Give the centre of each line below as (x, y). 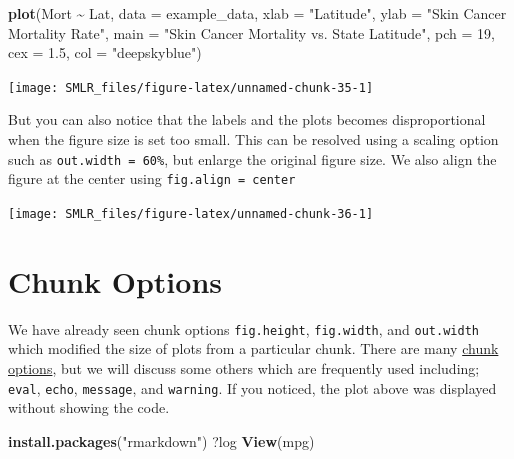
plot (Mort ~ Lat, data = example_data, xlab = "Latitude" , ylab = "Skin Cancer (257, 13)
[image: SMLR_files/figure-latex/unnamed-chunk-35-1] (191, 87)
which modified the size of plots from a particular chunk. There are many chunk (253, 348)
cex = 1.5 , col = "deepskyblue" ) (105, 52)
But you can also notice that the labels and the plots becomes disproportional (247, 119)
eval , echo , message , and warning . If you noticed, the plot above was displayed (252, 387)
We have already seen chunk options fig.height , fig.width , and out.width (243, 328)
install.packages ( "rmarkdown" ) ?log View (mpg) (161, 440)
